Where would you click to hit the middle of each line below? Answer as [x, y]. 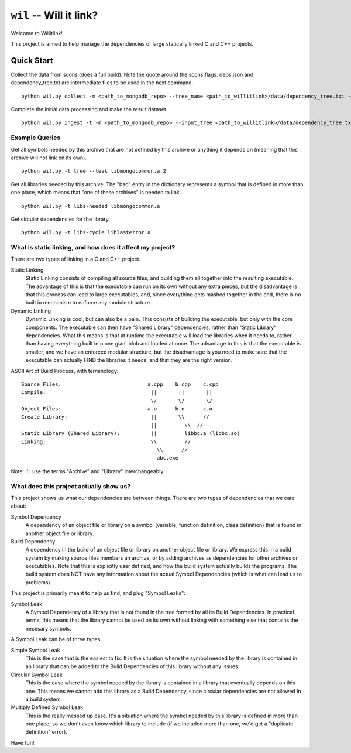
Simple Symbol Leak [35, 650]
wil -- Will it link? [54, 15]
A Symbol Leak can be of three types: [56, 639]
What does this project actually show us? [71, 486]
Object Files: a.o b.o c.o [117, 409]
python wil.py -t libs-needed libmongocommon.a [91, 206]
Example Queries [36, 138]
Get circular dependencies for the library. [61, 219]
